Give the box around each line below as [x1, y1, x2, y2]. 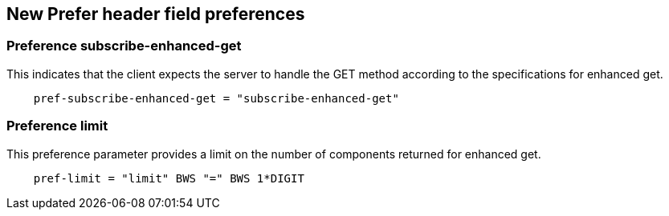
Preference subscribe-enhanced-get [6, 38, 242, 54]
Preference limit [6, 118, 108, 134]
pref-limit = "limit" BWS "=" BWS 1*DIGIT [33, 171, 304, 185]
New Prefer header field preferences [6, 4, 305, 24]
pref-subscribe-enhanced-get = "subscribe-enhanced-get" [33, 91, 399, 105]
